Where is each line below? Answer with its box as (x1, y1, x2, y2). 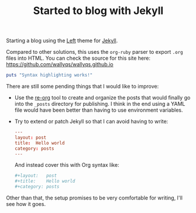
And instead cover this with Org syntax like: (14, 162, 119, 169)
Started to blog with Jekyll (33, 4, 164, 18)
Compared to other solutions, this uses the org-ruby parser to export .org (6, 49, 183, 56)
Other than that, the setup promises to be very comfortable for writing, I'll (6, 194, 183, 201)
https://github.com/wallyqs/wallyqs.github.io (6, 61, 114, 68)
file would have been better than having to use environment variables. (14, 106, 183, 114)
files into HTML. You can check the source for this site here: (6, 54, 151, 62)
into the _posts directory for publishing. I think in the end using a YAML (14, 101, 185, 108)
